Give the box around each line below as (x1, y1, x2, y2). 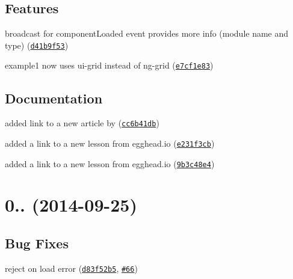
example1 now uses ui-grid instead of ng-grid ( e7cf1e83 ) (5, 59, 214, 72)
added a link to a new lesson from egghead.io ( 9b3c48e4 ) (5, 157, 215, 170)
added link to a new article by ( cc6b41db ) (5, 117, 159, 129)
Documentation (5, 88, 103, 107)
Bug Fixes (5, 234, 69, 253)
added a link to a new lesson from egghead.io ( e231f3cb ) (5, 136, 215, 149)
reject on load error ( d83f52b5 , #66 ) (5, 262, 138, 274)
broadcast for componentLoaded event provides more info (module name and (5, 27, 289, 40)
